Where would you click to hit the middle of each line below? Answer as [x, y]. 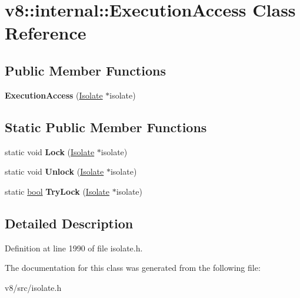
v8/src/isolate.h [33, 287]
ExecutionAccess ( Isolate [54, 95]
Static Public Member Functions [106, 127]
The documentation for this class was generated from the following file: [133, 268]
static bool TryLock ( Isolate [57, 191]
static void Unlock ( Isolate [54, 171]
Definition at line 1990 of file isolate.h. [74, 248]
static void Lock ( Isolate [50, 151]
